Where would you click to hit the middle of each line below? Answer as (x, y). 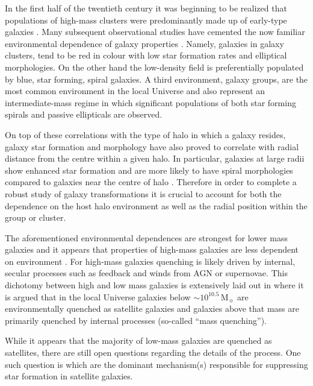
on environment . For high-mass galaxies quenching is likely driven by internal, (150, 261)
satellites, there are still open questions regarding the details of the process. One (153, 353)
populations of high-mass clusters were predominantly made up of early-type (146, 20)
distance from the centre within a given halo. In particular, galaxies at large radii (155, 158)
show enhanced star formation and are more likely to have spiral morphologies (149, 170)
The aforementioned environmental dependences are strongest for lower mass (146, 237)
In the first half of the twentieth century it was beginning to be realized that (146, 8)
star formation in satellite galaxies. (69, 376)
